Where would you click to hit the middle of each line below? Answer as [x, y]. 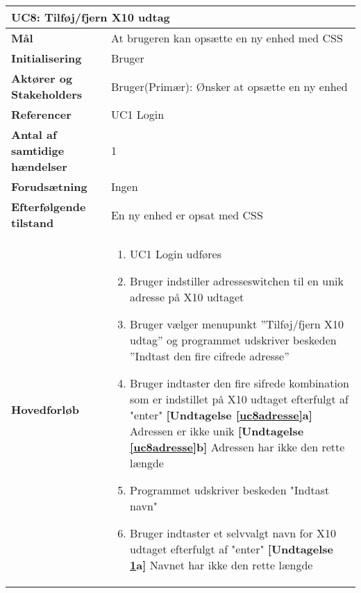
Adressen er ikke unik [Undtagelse [217, 431]
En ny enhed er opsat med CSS [187, 215]
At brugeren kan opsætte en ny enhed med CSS [227, 38]
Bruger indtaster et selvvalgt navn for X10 [233, 533]
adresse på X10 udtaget [187, 297]
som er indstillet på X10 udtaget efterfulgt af [240, 399]
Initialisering [47, 58]
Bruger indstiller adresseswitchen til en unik [237, 281]
